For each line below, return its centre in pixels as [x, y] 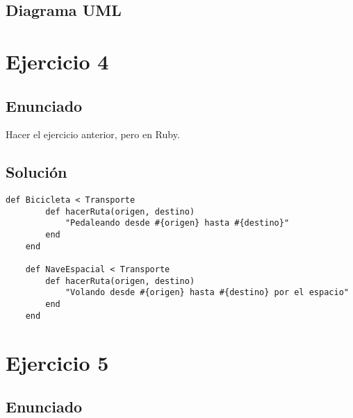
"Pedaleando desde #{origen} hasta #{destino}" [177, 223]
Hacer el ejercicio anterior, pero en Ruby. [93, 134]
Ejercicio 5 [57, 362]
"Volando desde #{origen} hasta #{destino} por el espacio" [207, 293]
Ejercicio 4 [57, 61]
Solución [36, 172]
